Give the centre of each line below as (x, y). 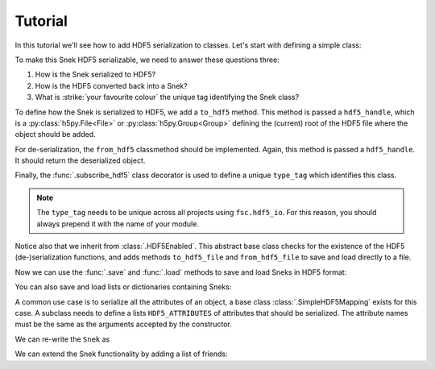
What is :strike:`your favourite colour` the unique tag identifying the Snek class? (167, 97)
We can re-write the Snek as (62, 339)
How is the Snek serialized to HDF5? (95, 75)
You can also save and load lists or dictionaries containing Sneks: (123, 287)
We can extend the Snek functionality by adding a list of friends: (121, 354)
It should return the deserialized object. (80, 160)
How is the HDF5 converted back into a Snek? (112, 85)
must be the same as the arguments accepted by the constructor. (124, 324)
